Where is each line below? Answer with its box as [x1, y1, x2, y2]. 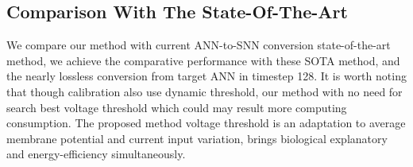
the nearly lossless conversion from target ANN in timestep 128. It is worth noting [6, 68, 407, 84]
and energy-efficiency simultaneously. [6, 146, 186, 162]
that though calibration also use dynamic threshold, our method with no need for [6, 83, 403, 99]
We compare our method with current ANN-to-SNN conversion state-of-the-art [6, 37, 391, 53]
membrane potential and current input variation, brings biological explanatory [6, 130, 388, 146]
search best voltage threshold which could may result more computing [6, 99, 347, 115]
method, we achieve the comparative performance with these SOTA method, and [6, 52, 400, 68]
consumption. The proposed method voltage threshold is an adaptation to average [6, 115, 406, 131]
